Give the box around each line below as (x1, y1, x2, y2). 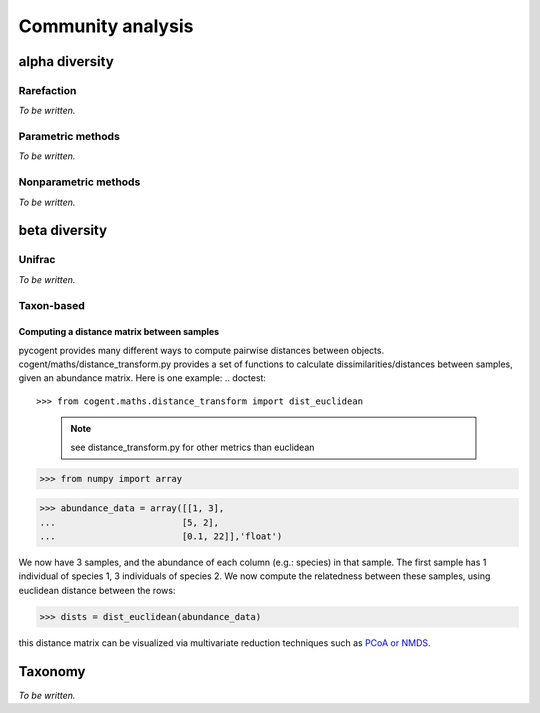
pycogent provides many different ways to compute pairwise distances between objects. (18, 344, 385, 356)
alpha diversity (18, 53, 114, 70)
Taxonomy (18, 663, 86, 680)
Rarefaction (18, 83, 77, 97)
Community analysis (18, 15, 194, 37)
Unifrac (18, 253, 56, 267)
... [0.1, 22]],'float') (39, 531, 283, 542)
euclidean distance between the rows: (18, 584, 176, 596)
